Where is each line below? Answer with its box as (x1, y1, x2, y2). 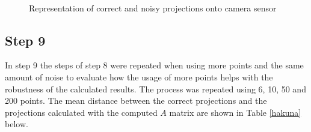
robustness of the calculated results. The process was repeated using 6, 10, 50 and (5, 82, 306, 95)
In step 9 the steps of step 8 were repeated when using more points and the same (5, 59, 304, 71)
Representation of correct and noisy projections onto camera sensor (29, 1, 277, 14)
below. (5, 118, 28, 130)
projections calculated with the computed (5, 106, 158, 118)
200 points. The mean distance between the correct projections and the (5, 94, 267, 107)
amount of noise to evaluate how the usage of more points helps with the (5, 70, 273, 83)
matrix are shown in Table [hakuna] (169, 106, 301, 118)
